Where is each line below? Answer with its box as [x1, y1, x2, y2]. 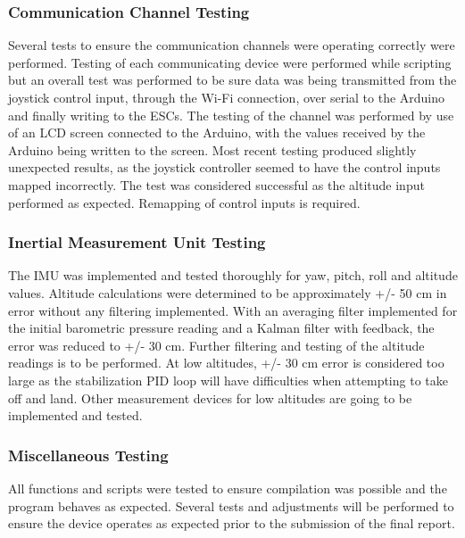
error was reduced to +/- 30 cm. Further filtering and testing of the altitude [8, 335, 425, 354]
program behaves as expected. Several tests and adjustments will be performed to [8, 496, 454, 515]
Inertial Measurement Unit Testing [8, 231, 266, 253]
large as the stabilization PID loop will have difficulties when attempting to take [8, 370, 448, 389]
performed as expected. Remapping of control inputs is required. [8, 193, 361, 211]
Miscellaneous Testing [8, 443, 169, 466]
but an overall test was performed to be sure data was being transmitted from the [8, 70, 457, 89]
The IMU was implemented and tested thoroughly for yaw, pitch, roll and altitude [8, 266, 458, 285]
